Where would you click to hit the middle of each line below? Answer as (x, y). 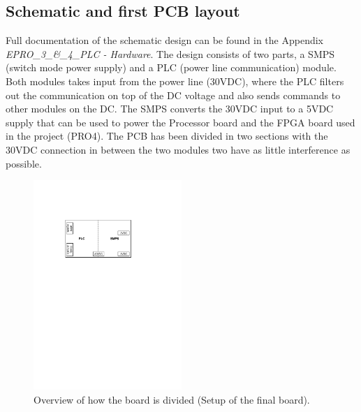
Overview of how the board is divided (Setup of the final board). (172, 399)
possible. (24, 163)
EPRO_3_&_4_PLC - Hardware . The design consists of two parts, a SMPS (170, 53)
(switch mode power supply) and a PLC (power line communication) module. (171, 67)
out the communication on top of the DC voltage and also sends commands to (173, 95)
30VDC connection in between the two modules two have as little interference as (178, 149)
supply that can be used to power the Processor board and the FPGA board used (180, 122)
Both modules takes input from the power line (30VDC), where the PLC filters (175, 81)
